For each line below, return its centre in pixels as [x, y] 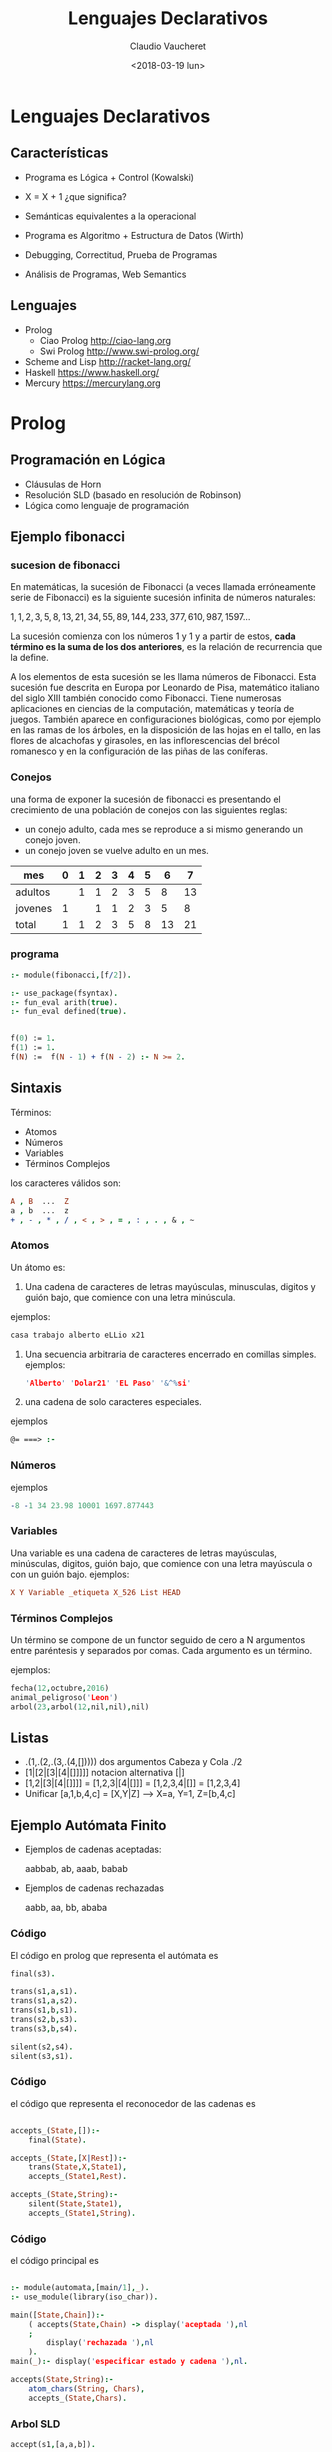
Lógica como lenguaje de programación [107, 505]
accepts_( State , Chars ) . [78, 2398]
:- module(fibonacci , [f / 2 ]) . [71, 975]
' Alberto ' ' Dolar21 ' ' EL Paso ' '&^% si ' [108, 1383]
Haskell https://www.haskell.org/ [92, 372]
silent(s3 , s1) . [42, 2056]
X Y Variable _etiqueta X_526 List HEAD [96, 1592]
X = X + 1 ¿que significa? [75, 196]
